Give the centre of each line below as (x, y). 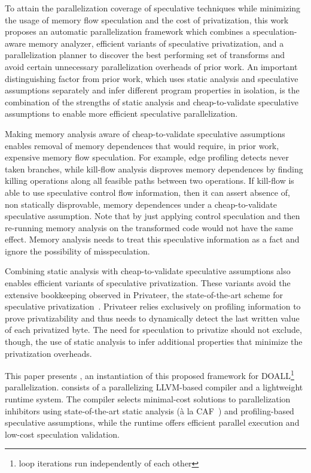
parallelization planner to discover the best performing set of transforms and (145, 55)
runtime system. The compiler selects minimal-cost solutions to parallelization (148, 399)
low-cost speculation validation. (62, 434)
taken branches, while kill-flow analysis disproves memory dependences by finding (154, 169)
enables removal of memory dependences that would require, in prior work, (142, 145)
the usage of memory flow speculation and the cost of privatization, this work (147, 19)
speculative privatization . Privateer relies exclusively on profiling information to (153, 306)
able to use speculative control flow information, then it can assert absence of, (147, 192)
